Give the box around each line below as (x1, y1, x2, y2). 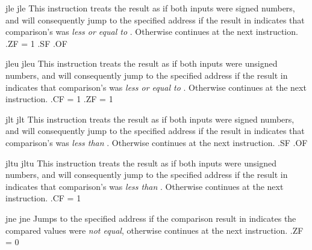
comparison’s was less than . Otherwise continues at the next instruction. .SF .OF (5, 136, 308, 148)
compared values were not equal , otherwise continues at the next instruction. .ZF (5, 224, 304, 236)
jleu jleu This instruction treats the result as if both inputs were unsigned (5, 57, 278, 70)
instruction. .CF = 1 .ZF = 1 (5, 93, 113, 105)
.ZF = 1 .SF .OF (5, 37, 67, 49)
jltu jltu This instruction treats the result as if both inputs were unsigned (5, 156, 276, 169)
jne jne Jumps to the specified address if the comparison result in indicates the (5, 212, 296, 224)
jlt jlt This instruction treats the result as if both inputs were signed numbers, (5, 112, 295, 125)
